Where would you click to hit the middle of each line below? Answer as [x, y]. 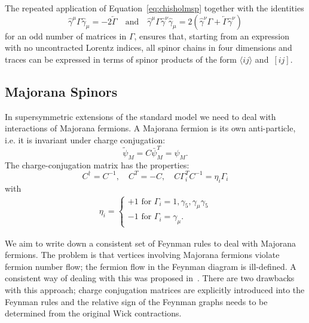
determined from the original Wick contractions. [93, 313]
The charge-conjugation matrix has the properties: [97, 164]
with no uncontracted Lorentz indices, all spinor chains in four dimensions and [149, 47]
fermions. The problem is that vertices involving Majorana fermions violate [142, 255]
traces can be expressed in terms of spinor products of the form [121, 59]
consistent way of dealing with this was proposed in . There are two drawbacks [150, 278]
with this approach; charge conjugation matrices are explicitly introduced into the [155, 289]
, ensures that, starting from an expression [212, 36]
